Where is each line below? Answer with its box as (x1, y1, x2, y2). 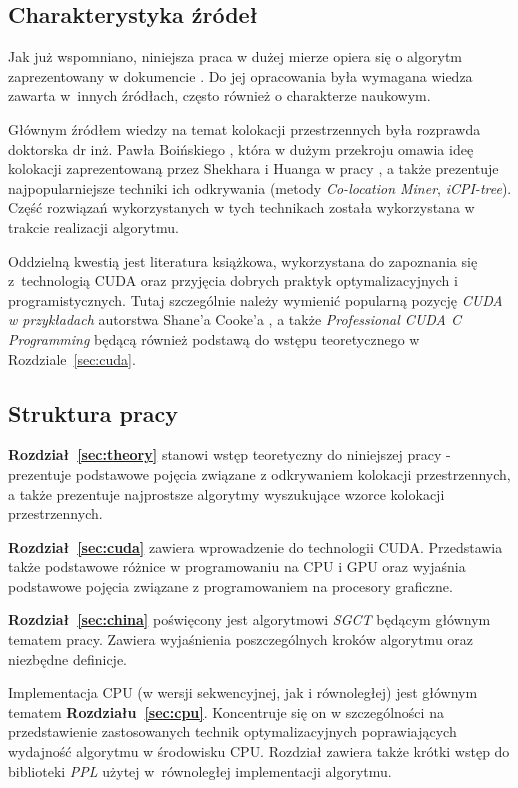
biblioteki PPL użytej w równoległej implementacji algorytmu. (8, 760, 392, 781)
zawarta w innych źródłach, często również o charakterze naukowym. (8, 85, 431, 106)
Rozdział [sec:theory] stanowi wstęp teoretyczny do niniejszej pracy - (8, 444, 451, 465)
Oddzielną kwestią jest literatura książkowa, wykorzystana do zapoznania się (8, 250, 478, 271)
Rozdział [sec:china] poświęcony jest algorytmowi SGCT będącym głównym (8, 609, 491, 630)
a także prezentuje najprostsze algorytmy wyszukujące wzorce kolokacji (8, 483, 445, 504)
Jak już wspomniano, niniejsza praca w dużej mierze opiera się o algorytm (8, 46, 463, 67)
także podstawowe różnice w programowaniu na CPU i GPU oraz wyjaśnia (8, 556, 466, 577)
